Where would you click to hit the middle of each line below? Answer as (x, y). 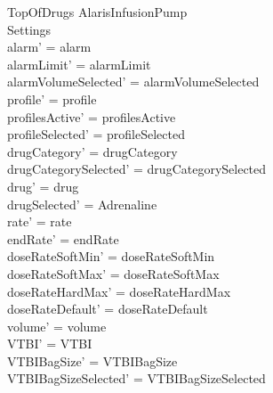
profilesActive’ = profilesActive (92, 116)
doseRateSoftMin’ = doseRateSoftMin (111, 256)
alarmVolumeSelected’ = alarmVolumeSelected (133, 82)
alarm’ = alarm (49, 47)
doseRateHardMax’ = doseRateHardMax (119, 291)
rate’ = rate (40, 221)
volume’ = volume (57, 326)
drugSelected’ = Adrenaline (82, 204)
